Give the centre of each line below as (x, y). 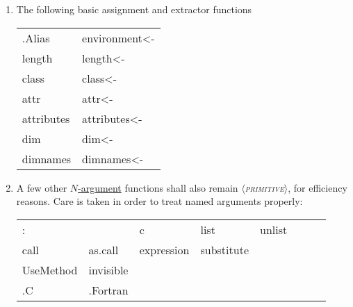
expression (164, 249)
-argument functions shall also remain (158, 187)
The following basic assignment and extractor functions (134, 9)
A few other (42, 187)
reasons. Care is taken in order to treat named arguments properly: (159, 201)
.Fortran (108, 290)
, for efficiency (318, 187)
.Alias (36, 38)
